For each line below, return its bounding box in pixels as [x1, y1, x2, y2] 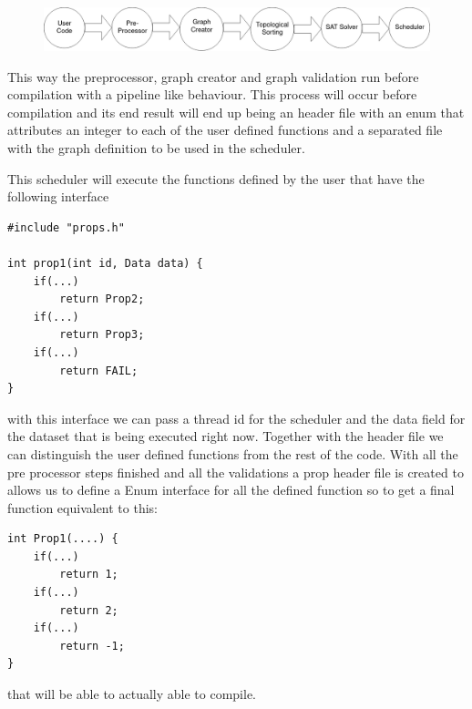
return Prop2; [59, 293, 145, 306]
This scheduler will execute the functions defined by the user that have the [7, 169, 425, 188]
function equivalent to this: [7, 498, 158, 517]
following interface [7, 187, 109, 206]
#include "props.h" [7, 221, 125, 234]
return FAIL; [59, 364, 139, 377]
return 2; [59, 603, 118, 617]
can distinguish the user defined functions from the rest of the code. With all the [7, 444, 458, 463]
